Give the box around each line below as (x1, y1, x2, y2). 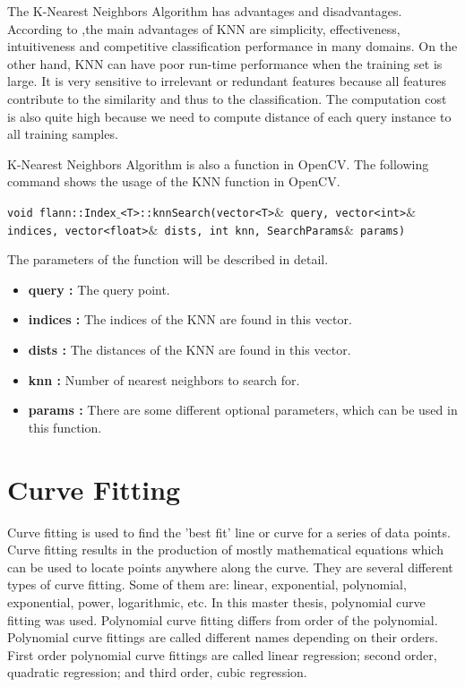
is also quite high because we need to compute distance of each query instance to (7, 107, 452, 125)
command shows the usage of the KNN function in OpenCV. (7, 172, 340, 191)
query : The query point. (28, 279, 170, 298)
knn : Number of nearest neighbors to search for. (28, 370, 300, 389)
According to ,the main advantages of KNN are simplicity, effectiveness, (7, 19, 400, 38)
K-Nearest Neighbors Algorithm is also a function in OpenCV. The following (7, 154, 429, 173)
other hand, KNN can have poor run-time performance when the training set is (7, 54, 443, 73)
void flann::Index (7, 206, 116, 219)
